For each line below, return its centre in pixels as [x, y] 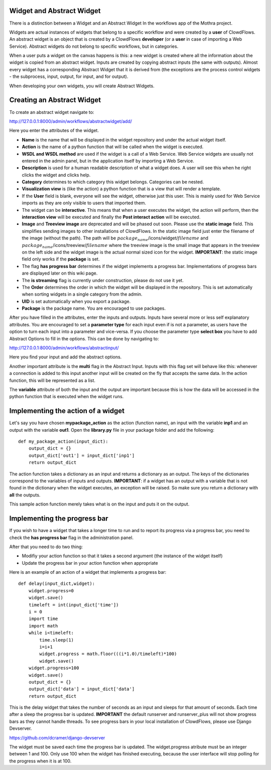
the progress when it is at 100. [40, 761]
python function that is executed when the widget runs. [66, 397]
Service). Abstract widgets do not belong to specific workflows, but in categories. [94, 46]
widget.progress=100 [54, 668]
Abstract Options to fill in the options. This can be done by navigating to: [84, 338]
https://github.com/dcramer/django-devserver [57, 737]
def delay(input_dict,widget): [57, 584]
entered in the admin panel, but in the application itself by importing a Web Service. [108, 161]
